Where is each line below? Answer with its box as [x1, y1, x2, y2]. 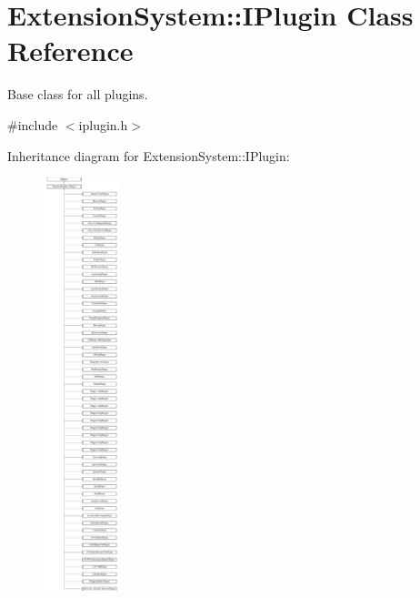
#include [7, 115, 58, 134]
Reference [7, 32, 134, 69]
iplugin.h [78, 115, 128, 134]
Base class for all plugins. [7, 85, 148, 104]
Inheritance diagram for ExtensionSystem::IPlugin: [7, 146, 290, 165]
